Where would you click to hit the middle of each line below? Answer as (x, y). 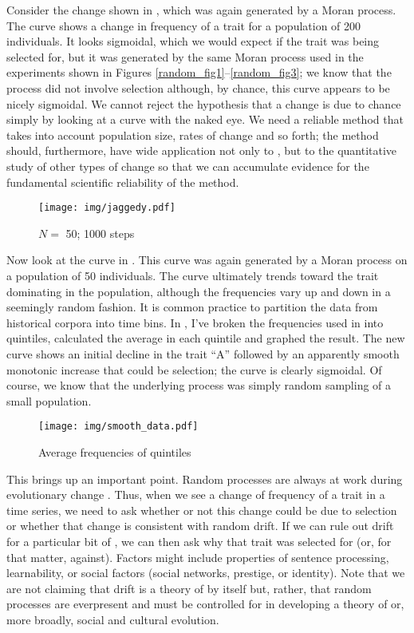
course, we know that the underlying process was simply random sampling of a (199, 385)
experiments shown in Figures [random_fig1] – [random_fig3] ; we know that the (199, 72)
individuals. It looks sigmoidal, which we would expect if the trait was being (193, 41)
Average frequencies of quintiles (115, 451)
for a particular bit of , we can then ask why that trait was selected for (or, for (199, 541)
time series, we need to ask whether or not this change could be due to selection (202, 510)
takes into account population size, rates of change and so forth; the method (193, 135)
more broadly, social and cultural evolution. (113, 619)
